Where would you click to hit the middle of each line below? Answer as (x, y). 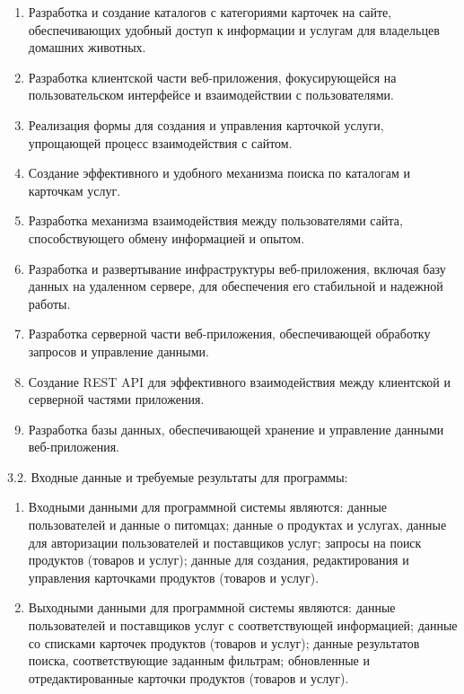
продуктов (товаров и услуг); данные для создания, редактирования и (219, 560)
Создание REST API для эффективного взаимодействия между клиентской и (239, 381)
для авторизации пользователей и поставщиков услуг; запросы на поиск (225, 542)
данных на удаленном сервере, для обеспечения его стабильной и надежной (236, 286)
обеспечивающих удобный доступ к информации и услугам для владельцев (234, 29)
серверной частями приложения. (116, 399)
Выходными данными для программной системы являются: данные (212, 607)
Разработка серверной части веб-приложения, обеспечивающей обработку (229, 334)
